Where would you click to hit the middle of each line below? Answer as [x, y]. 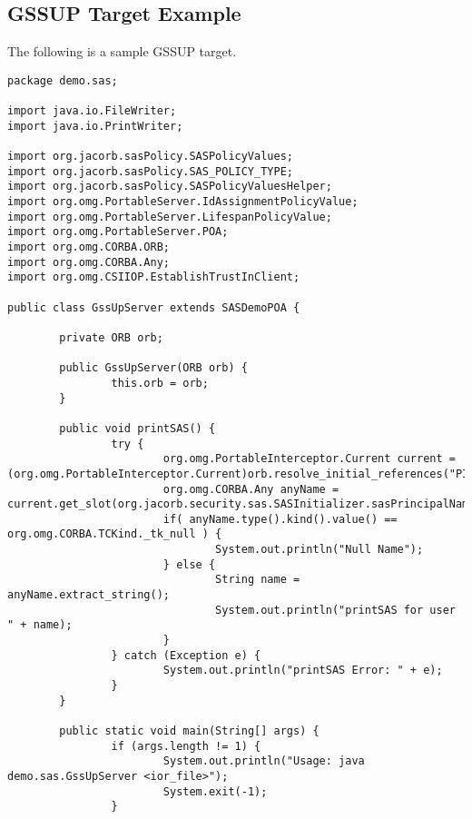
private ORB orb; [111, 337]
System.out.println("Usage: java [264, 761]
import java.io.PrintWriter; [95, 126]
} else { [189, 564]
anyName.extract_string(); [88, 595]
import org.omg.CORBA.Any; [88, 262]
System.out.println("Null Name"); [320, 550]
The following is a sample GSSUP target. [122, 51]
